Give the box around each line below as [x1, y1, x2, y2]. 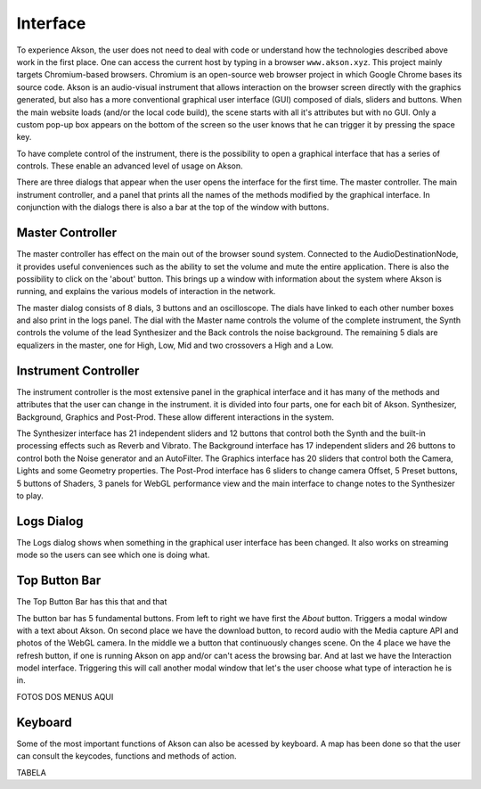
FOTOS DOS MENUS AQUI [16, 691, 114, 702]
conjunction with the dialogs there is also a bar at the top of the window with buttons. [16, 201, 330, 213]
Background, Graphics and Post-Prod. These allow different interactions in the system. [16, 411, 334, 423]
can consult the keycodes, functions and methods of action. [16, 751, 237, 761]
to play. [16, 490, 44, 501]
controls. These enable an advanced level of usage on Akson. [16, 160, 244, 171]
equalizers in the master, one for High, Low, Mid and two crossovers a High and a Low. [16, 340, 334, 350]
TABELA [16, 767, 46, 777]
